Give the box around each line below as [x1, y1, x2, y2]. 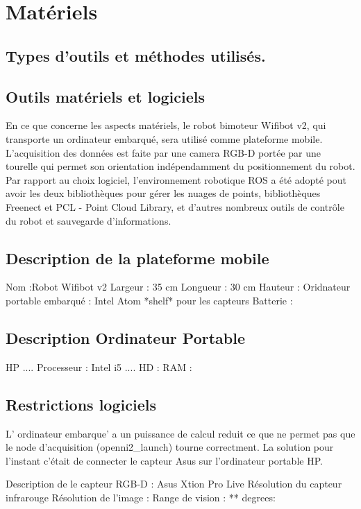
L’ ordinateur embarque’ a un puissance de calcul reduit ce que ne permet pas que [6, 426, 355, 440]
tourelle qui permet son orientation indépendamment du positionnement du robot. [6, 159, 355, 173]
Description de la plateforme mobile [6, 247, 269, 268]
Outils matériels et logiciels [6, 85, 205, 107]
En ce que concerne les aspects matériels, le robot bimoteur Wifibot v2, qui [6, 118, 326, 132]
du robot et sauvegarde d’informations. [6, 213, 171, 227]
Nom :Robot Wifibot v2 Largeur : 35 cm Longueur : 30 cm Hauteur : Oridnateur [6, 279, 351, 294]
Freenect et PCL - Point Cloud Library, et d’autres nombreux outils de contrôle [6, 199, 344, 214]
